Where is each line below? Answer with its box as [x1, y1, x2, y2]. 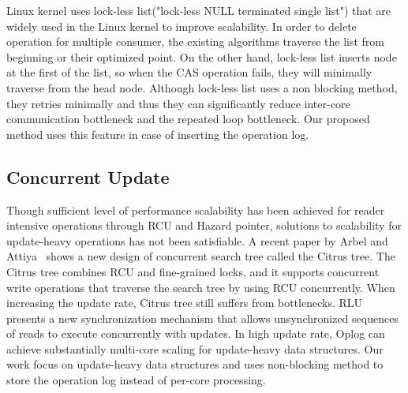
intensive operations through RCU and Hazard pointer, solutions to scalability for [6, 217, 402, 234]
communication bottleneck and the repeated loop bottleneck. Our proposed [6, 110, 370, 127]
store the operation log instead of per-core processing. [6, 372, 266, 388]
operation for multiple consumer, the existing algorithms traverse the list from [6, 33, 384, 50]
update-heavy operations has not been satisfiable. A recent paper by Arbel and [6, 232, 388, 249]
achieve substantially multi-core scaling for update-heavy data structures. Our [6, 340, 384, 357]
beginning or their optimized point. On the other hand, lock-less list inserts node [6, 48, 397, 65]
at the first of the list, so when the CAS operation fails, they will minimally [6, 64, 372, 80]
